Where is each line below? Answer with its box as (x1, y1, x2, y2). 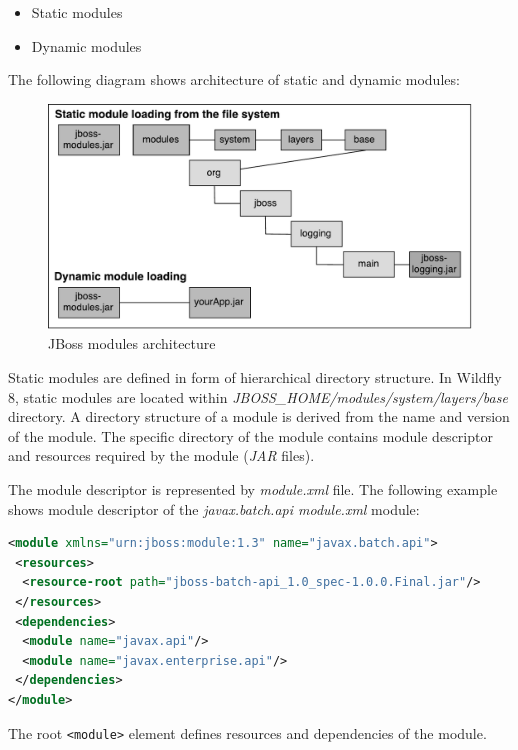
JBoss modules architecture (48, 333, 216, 354)
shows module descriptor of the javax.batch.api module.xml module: (8, 498, 420, 519)
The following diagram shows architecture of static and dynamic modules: (8, 69, 460, 90)
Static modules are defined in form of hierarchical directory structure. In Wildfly (8, 367, 502, 388)
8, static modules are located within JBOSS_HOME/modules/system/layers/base (8, 386, 508, 407)
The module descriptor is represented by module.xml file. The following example (8, 479, 498, 500)
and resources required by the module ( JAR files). (8, 445, 315, 466)
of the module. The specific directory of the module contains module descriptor (8, 425, 493, 446)
